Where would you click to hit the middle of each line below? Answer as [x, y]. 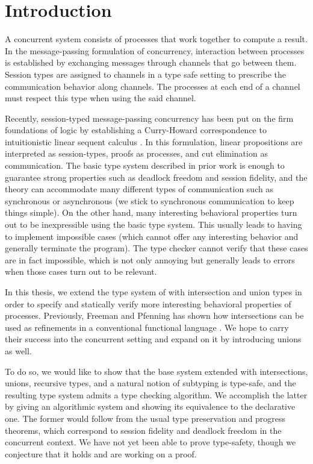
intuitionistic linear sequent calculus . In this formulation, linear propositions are [154, 141]
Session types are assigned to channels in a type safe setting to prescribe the [146, 74]
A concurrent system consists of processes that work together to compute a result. [156, 39]
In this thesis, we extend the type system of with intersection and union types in [153, 292]
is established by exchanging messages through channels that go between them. [151, 62]
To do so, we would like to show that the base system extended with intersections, [156, 371]
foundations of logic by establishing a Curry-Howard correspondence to [136, 130]
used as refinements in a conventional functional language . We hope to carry [147, 327]
